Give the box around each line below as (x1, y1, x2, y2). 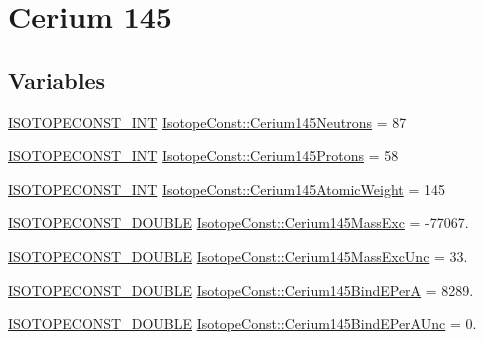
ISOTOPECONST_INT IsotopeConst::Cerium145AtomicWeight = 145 (8, 178, 445, 199)
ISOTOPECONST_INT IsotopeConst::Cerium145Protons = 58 (8, 145, 399, 166)
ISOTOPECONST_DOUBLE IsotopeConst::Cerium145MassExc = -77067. (8, 212, 469, 233)
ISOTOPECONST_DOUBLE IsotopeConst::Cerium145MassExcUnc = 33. (8, 245, 468, 266)
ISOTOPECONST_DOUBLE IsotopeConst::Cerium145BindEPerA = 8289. (8, 279, 474, 300)
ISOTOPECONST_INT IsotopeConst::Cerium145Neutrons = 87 (8, 111, 407, 132)
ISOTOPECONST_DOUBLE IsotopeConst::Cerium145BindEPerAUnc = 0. (8, 313, 477, 334)
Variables (8, 64, 106, 95)
